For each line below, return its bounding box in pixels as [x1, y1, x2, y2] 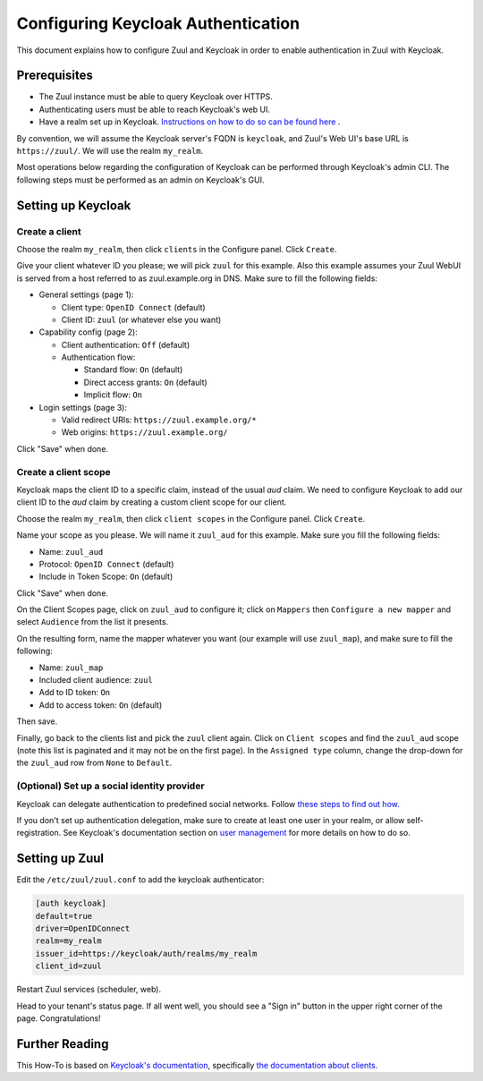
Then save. [16, 716, 58, 727]
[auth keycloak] [35, 898, 107, 908]
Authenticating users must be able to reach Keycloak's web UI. [38, 104, 271, 115]
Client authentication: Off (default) [61, 339, 191, 350]
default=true [35, 911, 93, 921]
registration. [16, 828, 62, 838]
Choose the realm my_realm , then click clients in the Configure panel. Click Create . [16, 243, 337, 254]
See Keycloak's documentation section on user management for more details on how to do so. [63, 828, 411, 838]
